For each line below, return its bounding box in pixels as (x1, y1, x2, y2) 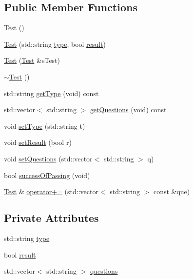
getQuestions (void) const (90, 104, 167, 115)
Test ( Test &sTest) (4, 55, 60, 65)
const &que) (153, 186, 190, 197)
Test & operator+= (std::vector (4, 186, 98, 197)
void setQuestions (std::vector (4, 153, 93, 163)
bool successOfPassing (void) (4, 170, 90, 180)
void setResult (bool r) (4, 137, 72, 147)
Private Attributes (4, 210, 99, 225)
